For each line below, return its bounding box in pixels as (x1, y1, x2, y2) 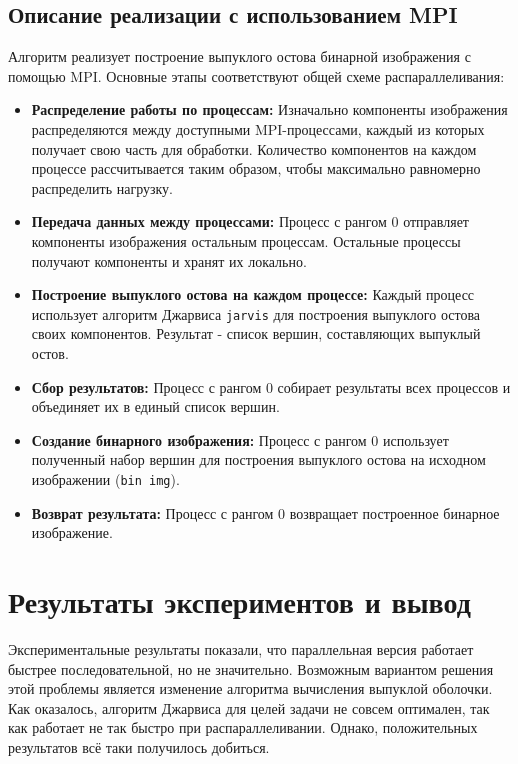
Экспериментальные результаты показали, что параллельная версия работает (8, 638, 474, 659)
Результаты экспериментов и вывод (8, 580, 471, 621)
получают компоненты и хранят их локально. (31, 250, 307, 271)
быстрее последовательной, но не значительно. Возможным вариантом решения (8, 658, 494, 679)
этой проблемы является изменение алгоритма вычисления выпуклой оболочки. (8, 678, 493, 699)
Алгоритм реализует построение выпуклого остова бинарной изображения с (8, 46, 471, 67)
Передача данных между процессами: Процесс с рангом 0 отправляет (31, 211, 469, 232)
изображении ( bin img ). (31, 468, 180, 489)
